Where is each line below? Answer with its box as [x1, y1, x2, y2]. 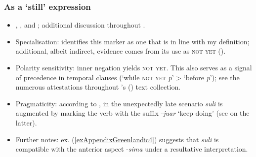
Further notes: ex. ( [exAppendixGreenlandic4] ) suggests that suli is [15, 134, 219, 144]
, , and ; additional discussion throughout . [15, 20, 145, 30]
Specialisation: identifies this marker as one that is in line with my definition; [15, 36, 250, 46]
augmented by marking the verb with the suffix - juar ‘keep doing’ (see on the [15, 108, 250, 118]
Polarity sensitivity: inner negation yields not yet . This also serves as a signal [15, 63, 252, 72]
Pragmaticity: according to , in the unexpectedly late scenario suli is [15, 98, 223, 108]
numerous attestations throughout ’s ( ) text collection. [15, 82, 181, 92]
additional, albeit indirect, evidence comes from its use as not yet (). [15, 46, 226, 56]
